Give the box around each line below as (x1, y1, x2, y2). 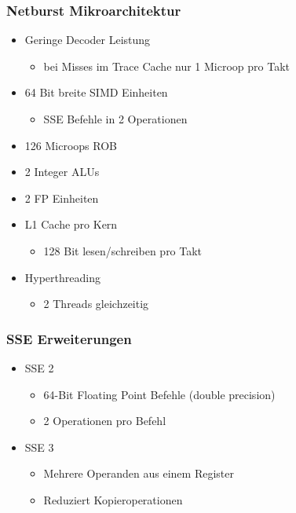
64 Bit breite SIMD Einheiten (24, 84, 168, 101)
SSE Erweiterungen (6, 328, 132, 348)
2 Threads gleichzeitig (43, 295, 149, 312)
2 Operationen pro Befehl (43, 412, 166, 429)
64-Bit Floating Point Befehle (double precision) (43, 386, 276, 402)
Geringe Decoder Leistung (24, 31, 151, 48)
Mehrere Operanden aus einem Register (43, 465, 234, 482)
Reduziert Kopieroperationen (43, 491, 183, 508)
